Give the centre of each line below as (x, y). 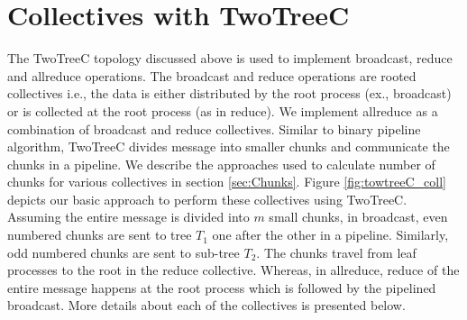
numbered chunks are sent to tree (100, 235)
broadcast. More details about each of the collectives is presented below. (206, 305)
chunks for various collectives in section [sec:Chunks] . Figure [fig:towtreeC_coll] (227, 182)
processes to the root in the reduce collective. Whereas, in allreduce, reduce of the (233, 270)
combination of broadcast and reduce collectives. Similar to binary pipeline (214, 128)
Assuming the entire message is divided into (128, 217)
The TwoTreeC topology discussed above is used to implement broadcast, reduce (230, 58)
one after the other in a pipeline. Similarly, (330, 235)
